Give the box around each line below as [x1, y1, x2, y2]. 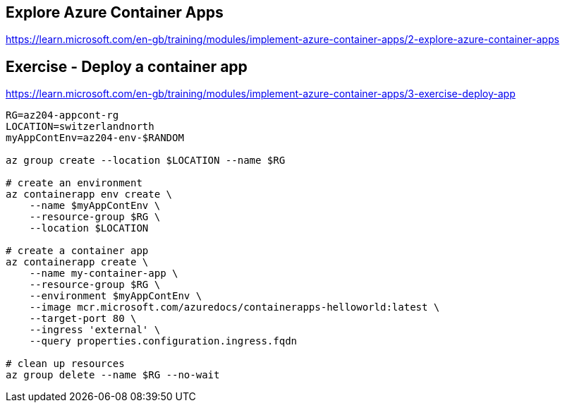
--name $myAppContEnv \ [29, 200, 161, 212]
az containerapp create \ [6, 256, 149, 268]
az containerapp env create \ [6, 188, 173, 200]
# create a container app [6, 245, 149, 257]
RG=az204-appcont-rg [6, 109, 119, 121]
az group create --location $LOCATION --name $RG [6, 155, 286, 167]
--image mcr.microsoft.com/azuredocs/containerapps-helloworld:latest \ [29, 301, 440, 313]
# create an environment [6, 177, 142, 189]
